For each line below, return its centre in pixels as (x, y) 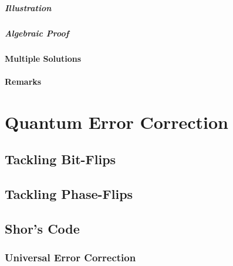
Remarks (23, 81)
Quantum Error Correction (116, 122)
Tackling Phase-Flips (69, 193)
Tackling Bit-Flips (60, 159)
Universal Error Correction (70, 257)
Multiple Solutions (43, 58)
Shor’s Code (42, 228)
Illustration (28, 7)
